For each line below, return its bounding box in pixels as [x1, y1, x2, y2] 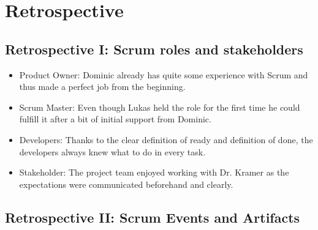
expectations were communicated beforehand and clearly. [19, 177, 233, 190]
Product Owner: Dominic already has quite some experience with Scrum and [19, 68, 308, 81]
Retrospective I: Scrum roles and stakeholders [5, 39, 303, 58]
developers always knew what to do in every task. [19, 145, 206, 158]
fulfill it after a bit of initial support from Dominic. [19, 113, 211, 125]
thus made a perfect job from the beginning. [19, 80, 186, 93]
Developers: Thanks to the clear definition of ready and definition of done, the [19, 133, 313, 146]
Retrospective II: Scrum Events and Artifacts [5, 207, 300, 226]
